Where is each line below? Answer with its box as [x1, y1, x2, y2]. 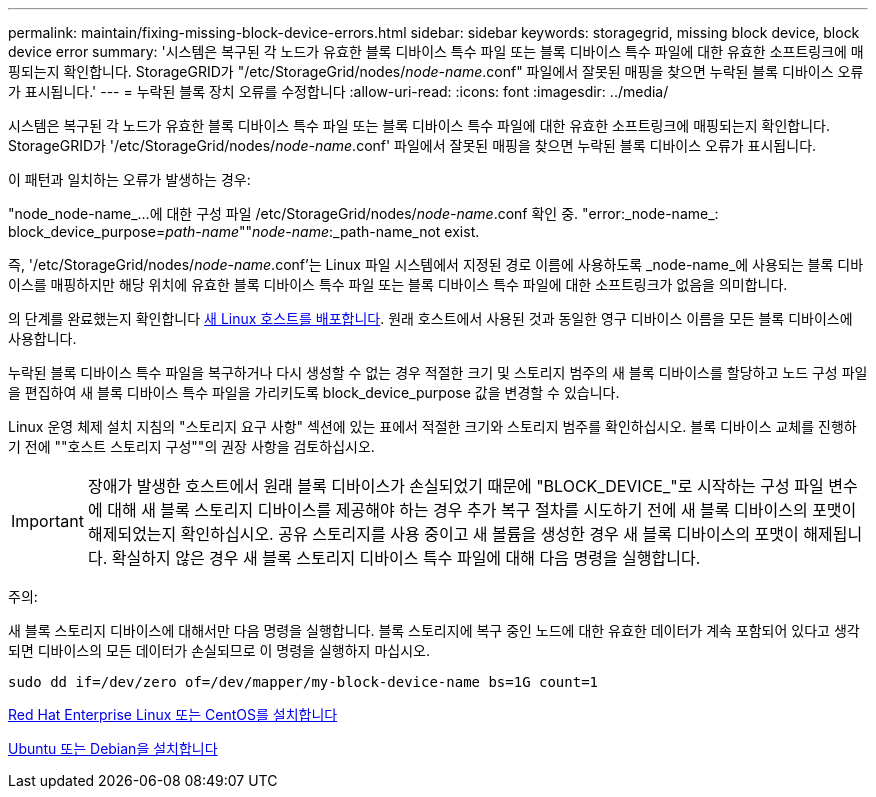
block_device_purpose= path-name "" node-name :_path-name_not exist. [8, 223, 480, 240]
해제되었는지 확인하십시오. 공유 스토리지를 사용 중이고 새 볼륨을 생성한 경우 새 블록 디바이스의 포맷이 [87, 524, 799, 544]
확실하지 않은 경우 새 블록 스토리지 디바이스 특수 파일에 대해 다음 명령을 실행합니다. [111, 548, 701, 568]
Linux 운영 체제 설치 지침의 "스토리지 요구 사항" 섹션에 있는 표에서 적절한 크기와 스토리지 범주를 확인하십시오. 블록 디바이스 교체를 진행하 [8, 418, 857, 435]
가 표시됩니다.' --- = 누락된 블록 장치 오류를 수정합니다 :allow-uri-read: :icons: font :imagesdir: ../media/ [8, 83, 669, 100]
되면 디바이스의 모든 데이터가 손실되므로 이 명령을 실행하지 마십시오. [8, 642, 430, 659]
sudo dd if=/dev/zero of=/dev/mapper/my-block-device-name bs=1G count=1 [8, 674, 599, 690]
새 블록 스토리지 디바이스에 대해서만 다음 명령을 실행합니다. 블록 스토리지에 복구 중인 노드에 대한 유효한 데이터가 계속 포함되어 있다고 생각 [8, 622, 860, 639]
